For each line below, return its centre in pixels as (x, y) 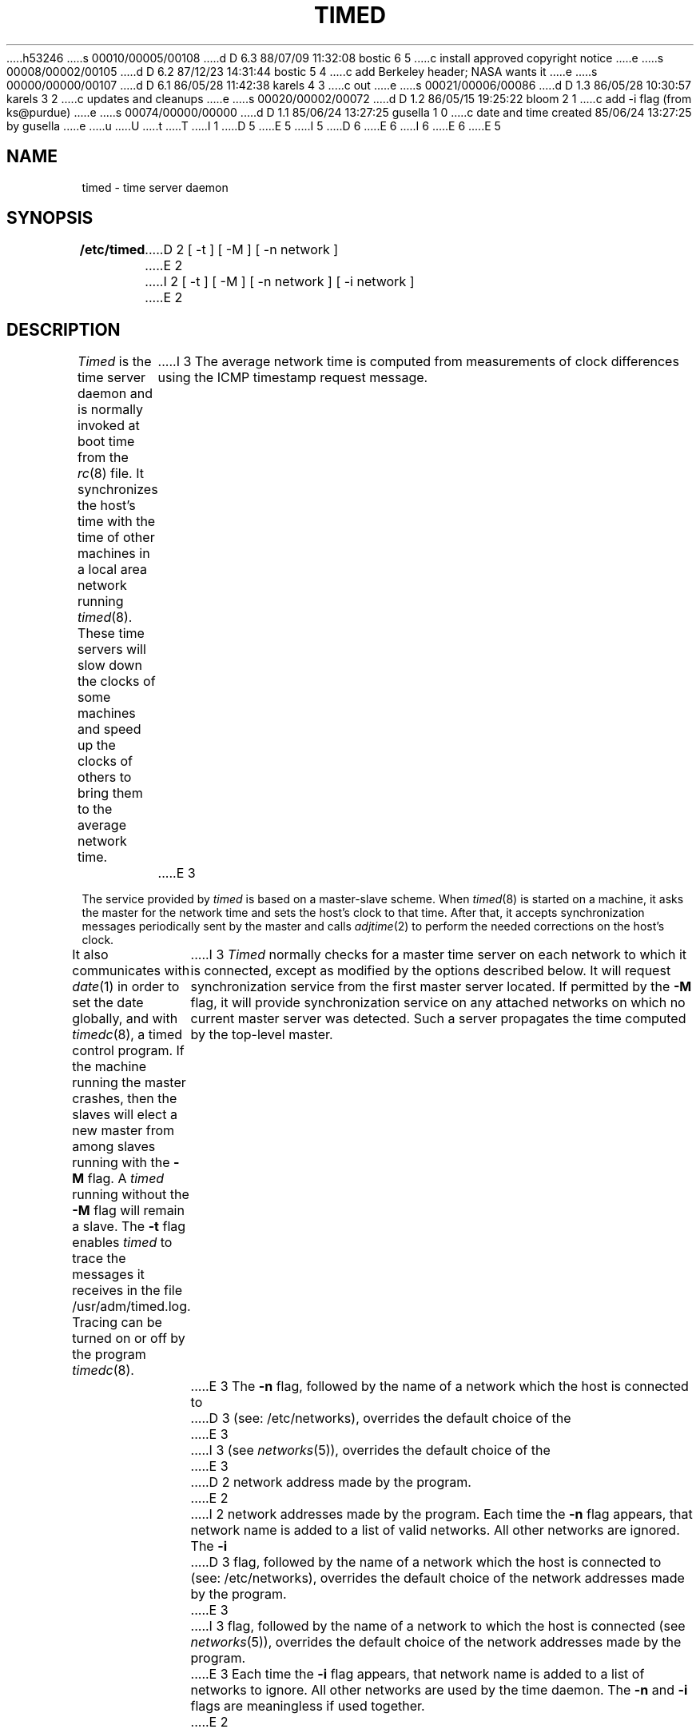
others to (105, 777)
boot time (106, 442)
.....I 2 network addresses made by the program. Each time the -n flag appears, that (441, 1514)
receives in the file (127, 1291)
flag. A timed (126, 1179)
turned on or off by (129, 1339)
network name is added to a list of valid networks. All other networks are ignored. (435, 1530)
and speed (109, 729)
